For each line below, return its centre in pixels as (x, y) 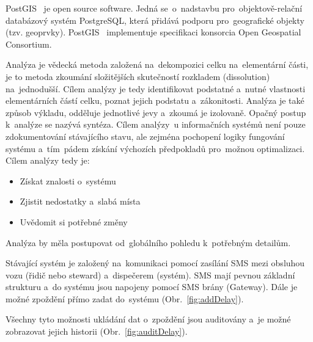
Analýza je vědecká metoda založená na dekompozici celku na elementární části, (157, 64)
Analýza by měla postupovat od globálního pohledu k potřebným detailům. (148, 242)
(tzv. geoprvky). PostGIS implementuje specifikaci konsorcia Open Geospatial (153, 32)
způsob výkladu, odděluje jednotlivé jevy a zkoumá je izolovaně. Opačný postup (156, 112)
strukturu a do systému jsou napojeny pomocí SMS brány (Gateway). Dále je (152, 287)
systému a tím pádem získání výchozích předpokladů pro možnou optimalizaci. (155, 148)
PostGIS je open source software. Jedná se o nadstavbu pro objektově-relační (154, 8)
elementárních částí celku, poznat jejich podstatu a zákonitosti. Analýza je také (155, 100)
